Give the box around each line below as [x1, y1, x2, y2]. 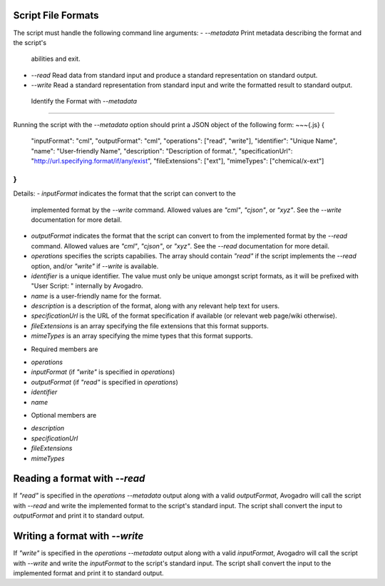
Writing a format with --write [13, 530, 144, 542]
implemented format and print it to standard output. [13, 568, 164, 577]
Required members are [31, 345, 99, 353]
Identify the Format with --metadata [31, 97, 138, 106]
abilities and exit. [31, 54, 81, 64]
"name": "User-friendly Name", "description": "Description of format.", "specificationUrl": [31, 146, 293, 155]
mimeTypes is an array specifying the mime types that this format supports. [31, 332, 253, 340]
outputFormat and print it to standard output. [13, 511, 145, 520]
